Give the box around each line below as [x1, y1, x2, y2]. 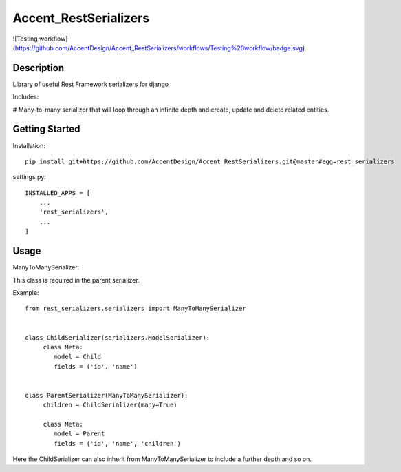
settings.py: [12, 173, 46, 181]
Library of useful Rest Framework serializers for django [12, 80, 169, 88]
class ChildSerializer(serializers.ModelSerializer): [25, 334, 210, 341]
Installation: [12, 141, 46, 150]
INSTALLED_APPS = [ [25, 189, 91, 196]
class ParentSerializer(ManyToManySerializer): [25, 391, 188, 399]
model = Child [54, 353, 102, 361]
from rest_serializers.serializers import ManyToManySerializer [25, 305, 247, 313]
